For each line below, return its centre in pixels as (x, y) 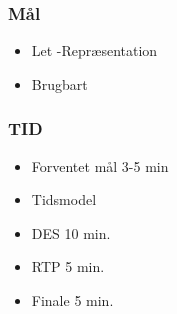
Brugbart (59, 83)
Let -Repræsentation (94, 50)
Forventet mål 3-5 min (100, 165)
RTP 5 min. (68, 266)
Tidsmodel (64, 199)
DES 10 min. (71, 232)
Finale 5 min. (72, 300)
